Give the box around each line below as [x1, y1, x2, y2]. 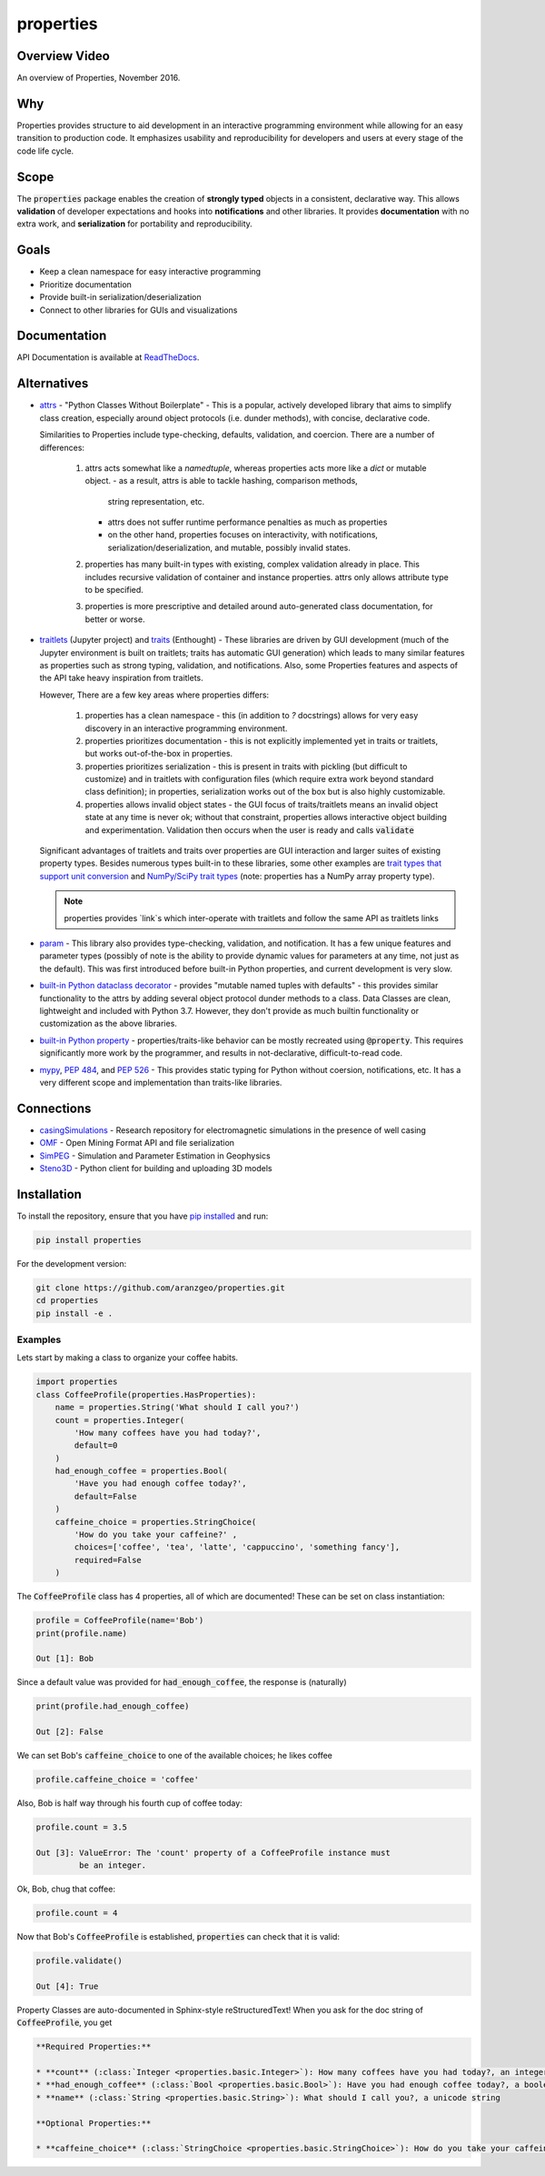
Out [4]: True [35, 1980, 99, 1991]
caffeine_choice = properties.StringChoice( [54, 1517, 257, 1527]
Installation [16, 1187, 82, 1202]
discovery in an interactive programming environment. [84, 723, 288, 734]
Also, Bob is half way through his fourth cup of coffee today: [16, 1798, 243, 1809]
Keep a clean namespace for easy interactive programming [39, 266, 262, 277]
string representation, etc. [107, 496, 205, 506]
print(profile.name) [35, 1628, 127, 1639]
